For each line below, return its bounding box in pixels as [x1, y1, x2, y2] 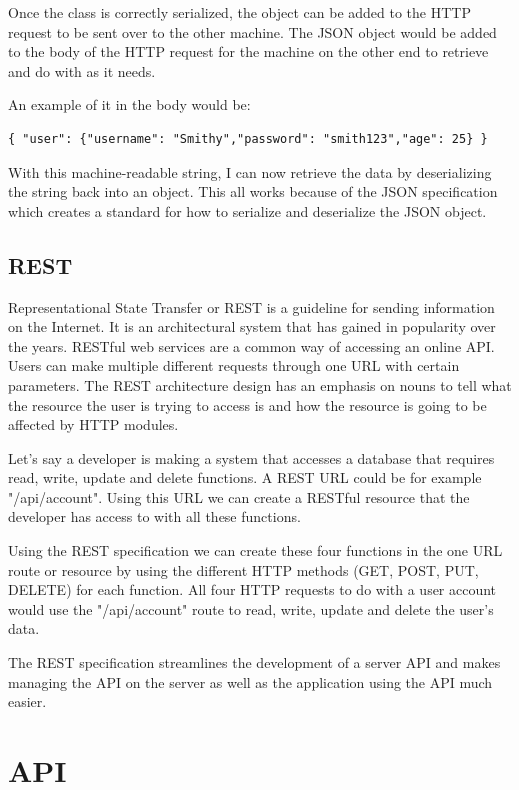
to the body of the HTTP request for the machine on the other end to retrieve [8, 41, 489, 62]
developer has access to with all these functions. [8, 506, 301, 527]
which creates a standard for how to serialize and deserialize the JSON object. [8, 200, 487, 221]
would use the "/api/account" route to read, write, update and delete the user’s [8, 598, 494, 619]
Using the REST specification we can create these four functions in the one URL [8, 540, 503, 561]
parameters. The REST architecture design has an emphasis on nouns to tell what [8, 374, 512, 395]
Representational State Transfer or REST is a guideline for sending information [8, 296, 495, 317]
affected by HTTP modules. [8, 414, 179, 435]
